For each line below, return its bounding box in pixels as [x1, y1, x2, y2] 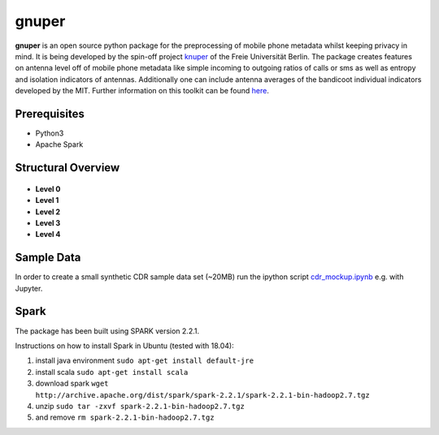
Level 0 [35, 183, 61, 194]
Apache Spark [35, 140, 84, 149]
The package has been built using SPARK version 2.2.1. [15, 325, 199, 336]
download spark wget [35, 378, 109, 389]
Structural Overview [15, 161, 120, 174]
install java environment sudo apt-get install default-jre [35, 355, 254, 365]
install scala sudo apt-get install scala [35, 367, 189, 377]
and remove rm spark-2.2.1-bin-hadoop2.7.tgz [35, 412, 215, 422]
